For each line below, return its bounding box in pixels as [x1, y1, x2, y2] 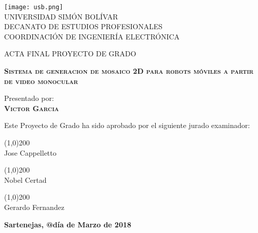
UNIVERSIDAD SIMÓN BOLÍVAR [4, 11, 118, 22]
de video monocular [4, 75, 78, 86]
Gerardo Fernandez [4, 201, 65, 212]
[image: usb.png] [4, 4, 63, 11]
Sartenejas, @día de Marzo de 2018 [4, 219, 132, 229]
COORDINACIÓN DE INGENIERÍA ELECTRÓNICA [4, 31, 180, 41]
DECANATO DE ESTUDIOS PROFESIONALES [4, 21, 163, 32]
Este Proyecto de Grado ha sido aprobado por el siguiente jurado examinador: [4, 120, 250, 131]
